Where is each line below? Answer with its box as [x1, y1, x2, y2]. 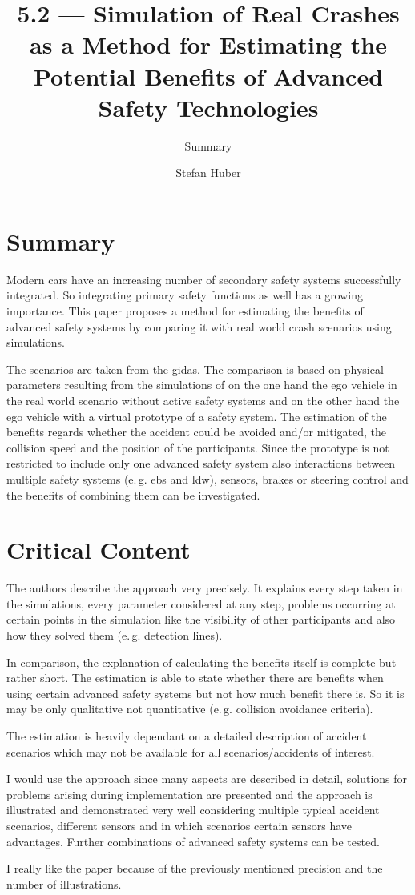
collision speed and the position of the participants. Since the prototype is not [6, 439, 389, 456]
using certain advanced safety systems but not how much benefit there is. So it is [6, 684, 405, 701]
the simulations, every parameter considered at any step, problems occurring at [6, 595, 396, 612]
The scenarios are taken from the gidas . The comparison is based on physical [6, 360, 384, 377]
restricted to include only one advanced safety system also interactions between [6, 455, 396, 472]
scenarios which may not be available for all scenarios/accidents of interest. [6, 743, 375, 760]
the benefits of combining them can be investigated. [6, 486, 260, 503]
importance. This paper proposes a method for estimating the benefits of [6, 303, 364, 319]
